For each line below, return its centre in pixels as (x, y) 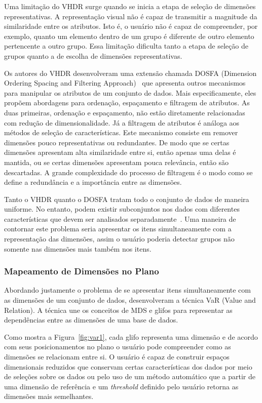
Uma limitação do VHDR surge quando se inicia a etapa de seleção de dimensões (130, 6)
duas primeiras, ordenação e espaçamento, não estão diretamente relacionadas (125, 112)
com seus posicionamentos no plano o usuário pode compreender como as (118, 347)
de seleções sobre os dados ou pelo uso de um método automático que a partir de (130, 376)
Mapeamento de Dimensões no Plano (82, 271)
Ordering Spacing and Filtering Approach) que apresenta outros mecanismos (125, 83)
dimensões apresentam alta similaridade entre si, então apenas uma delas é (120, 152)
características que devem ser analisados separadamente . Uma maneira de (120, 218)
